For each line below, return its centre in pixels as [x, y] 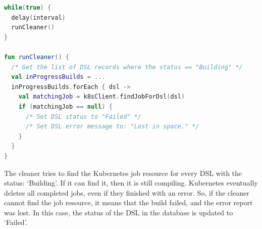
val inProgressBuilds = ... [58, 77]
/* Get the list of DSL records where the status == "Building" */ [127, 67]
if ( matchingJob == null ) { [65, 106]
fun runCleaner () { [37, 57]
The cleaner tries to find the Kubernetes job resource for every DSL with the [123, 173]
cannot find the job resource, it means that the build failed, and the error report [128, 202]
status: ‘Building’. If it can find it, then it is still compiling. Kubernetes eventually [131, 183]
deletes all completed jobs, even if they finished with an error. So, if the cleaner [127, 192]
